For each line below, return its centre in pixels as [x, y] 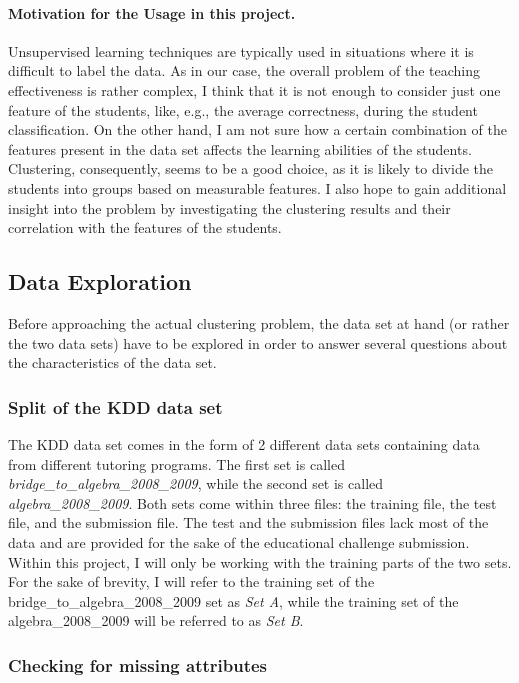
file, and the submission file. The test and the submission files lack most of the [248, 522]
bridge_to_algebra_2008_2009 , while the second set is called [196, 483]
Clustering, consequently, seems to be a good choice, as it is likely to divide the [251, 168]
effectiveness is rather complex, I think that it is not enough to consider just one [254, 89]
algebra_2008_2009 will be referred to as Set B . [156, 620]
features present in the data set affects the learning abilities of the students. [240, 148]
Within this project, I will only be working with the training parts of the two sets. [260, 561]
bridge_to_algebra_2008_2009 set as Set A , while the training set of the [233, 600]
